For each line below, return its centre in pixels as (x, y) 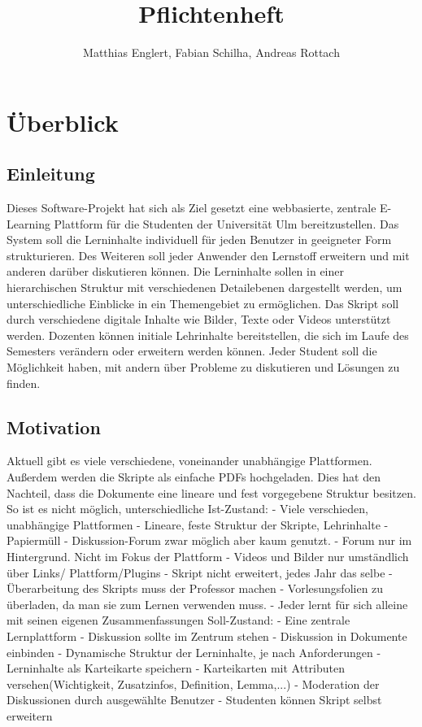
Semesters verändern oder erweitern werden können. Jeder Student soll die (192, 351)
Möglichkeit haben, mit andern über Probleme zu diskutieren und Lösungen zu (203, 367)
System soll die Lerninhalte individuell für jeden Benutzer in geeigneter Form (199, 239)
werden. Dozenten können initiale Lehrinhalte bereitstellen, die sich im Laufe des (208, 335)
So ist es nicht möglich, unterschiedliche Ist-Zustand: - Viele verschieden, (187, 509)
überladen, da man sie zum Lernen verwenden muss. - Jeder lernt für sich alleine (207, 604)
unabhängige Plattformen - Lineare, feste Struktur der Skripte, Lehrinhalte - (198, 524)
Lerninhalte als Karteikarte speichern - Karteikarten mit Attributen (176, 668)
